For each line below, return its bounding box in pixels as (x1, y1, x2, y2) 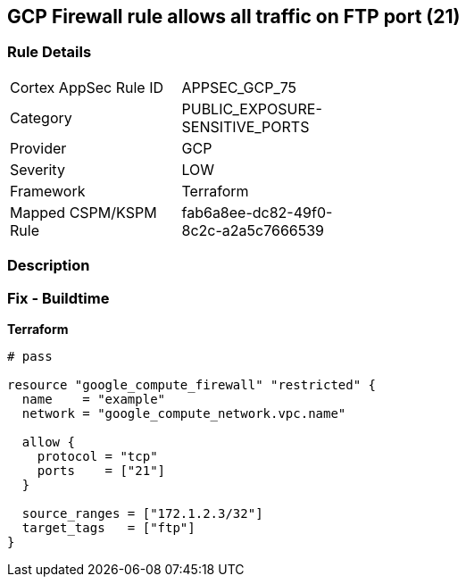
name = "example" (21, 391, 166, 406)
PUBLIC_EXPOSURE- (181, 99, 322, 118)
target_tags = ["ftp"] (21, 520, 196, 535)
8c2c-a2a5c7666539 (181, 221, 325, 239)
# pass (7, 348, 53, 363)
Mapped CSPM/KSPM (10, 203, 157, 221)
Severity (10, 160, 65, 179)
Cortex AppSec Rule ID (10, 78, 164, 96)
